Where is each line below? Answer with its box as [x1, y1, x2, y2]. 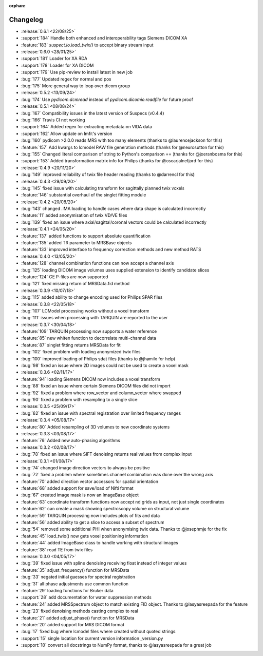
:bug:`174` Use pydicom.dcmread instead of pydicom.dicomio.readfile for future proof [21, 96, 193, 102]
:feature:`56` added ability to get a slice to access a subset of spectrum [21, 520, 165, 525]
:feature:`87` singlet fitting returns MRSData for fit [21, 342, 121, 348]
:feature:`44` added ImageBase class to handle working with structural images [21, 540, 179, 546]
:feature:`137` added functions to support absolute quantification [21, 233, 151, 239]
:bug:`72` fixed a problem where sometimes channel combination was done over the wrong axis [21, 472, 214, 478]
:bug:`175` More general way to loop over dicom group [21, 83, 130, 89]
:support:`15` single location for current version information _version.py [21, 635, 163, 641]
